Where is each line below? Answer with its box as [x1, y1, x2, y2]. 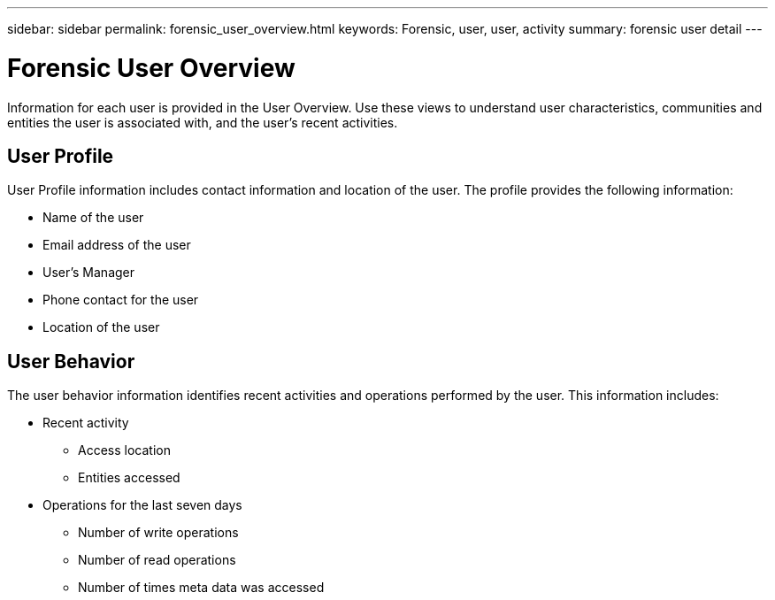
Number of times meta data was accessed [78, 580, 325, 596]
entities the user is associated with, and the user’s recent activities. [7, 114, 398, 130]
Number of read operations [78, 552, 236, 568]
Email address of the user [42, 237, 191, 253]
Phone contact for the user [42, 292, 199, 308]
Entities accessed [78, 470, 180, 486]
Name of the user [42, 210, 144, 226]
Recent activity [42, 415, 129, 431]
